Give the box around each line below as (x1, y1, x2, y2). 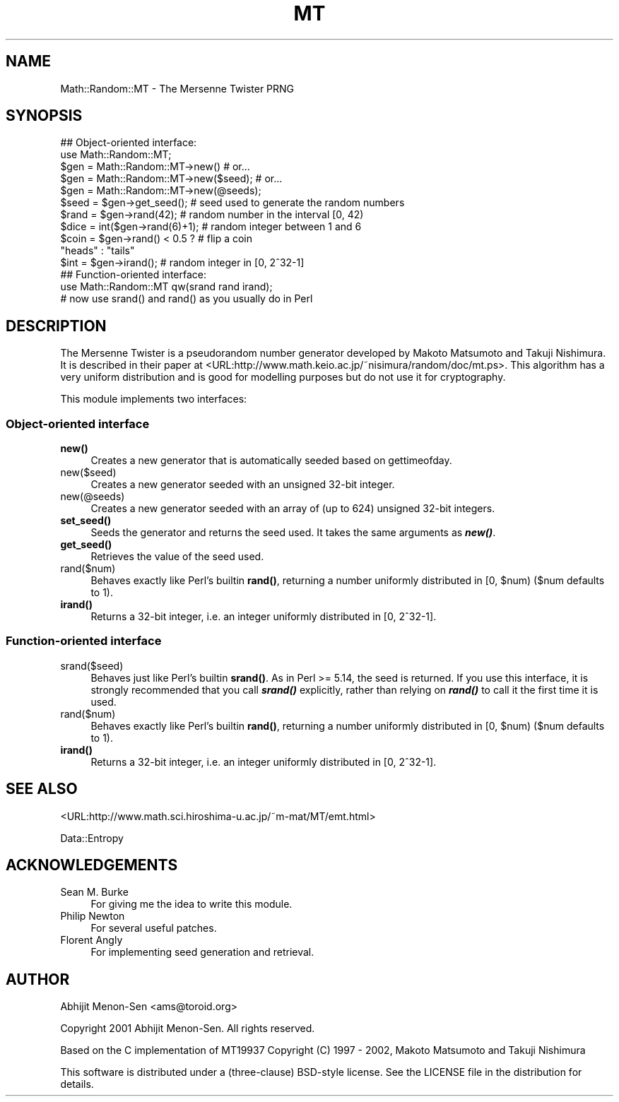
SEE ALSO (6, 780, 78, 798)
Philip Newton (60, 910, 125, 923)
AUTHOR (6, 970, 70, 988)
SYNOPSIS (6, 107, 83, 125)
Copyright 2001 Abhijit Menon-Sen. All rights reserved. (60, 1022, 315, 1035)
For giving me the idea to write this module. (90, 898, 293, 911)
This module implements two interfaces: (60, 393, 247, 405)
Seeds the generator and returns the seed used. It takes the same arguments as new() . (90, 526, 496, 539)
